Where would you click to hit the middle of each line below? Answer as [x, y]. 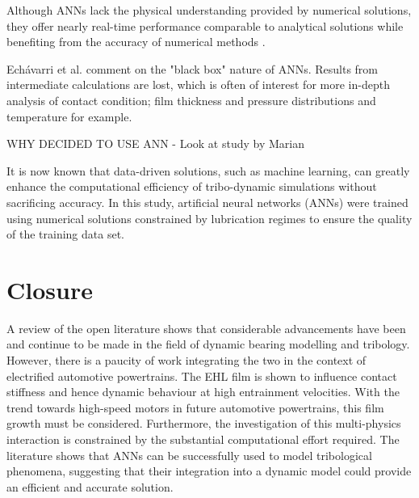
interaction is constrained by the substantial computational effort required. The [203, 439]
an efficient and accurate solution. [90, 486]
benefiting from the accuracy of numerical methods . [136, 42]
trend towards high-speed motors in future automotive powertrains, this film [195, 407]
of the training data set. [65, 234]
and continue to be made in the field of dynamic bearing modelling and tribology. [208, 344]
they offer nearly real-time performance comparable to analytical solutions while [205, 25]
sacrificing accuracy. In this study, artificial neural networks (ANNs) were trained [207, 202]
